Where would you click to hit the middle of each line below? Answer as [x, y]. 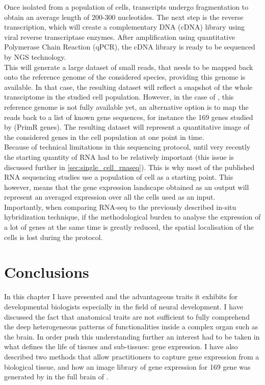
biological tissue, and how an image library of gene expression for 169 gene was [127, 366]
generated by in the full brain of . [56, 377]
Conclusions [47, 272]
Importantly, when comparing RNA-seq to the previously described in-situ [120, 207]
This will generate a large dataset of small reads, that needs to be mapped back [129, 67]
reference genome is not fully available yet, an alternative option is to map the [126, 106]
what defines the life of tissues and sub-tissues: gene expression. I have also [121, 346]
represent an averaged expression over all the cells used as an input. [110, 197]
